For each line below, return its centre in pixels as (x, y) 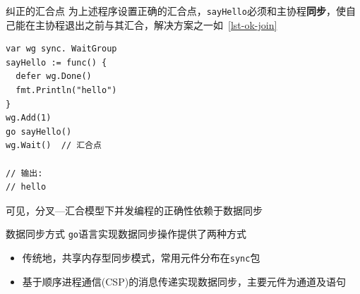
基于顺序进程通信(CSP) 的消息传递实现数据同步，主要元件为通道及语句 (184, 281)
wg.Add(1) (29, 118)
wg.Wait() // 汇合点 (54, 146)
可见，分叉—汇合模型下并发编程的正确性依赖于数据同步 (134, 210)
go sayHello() (39, 131)
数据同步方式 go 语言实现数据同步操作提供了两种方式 (126, 234)
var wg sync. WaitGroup (61, 49)
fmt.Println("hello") (66, 91)
